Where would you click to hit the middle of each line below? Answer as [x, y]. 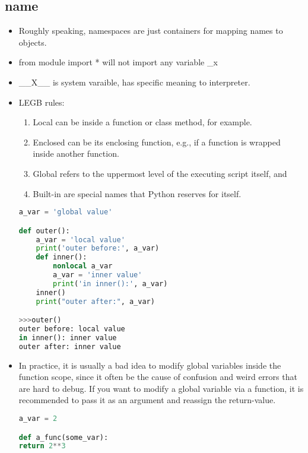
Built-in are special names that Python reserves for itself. [137, 193]
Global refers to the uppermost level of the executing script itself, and [160, 173]
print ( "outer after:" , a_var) [95, 301]
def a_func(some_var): [63, 437]
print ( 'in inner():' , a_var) [110, 283]
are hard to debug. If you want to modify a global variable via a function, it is [161, 388]
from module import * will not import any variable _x [118, 62]
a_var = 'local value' [80, 240]
